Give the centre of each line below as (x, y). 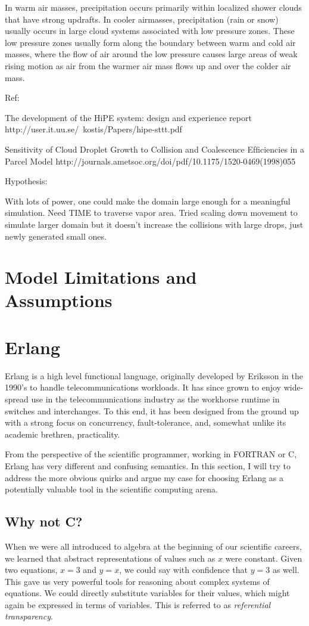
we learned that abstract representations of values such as (110, 558)
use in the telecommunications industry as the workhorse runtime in (155, 399)
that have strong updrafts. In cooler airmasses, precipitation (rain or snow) (142, 19)
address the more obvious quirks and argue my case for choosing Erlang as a (144, 477)
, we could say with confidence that (184, 570)
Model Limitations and (101, 277)
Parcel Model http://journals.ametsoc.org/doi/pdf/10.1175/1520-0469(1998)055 (150, 161)
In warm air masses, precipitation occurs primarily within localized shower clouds (153, 7)
